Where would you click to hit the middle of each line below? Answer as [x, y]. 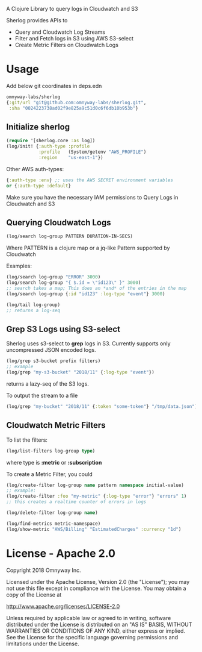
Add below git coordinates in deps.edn [54, 86]
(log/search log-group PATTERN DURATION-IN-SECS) [70, 237]
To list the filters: [27, 440]
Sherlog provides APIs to [37, 20]
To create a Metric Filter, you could [49, 474]
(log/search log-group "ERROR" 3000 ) [54, 277]
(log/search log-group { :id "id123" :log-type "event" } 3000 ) [86, 294]
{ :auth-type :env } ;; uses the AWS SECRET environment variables [90, 180]
